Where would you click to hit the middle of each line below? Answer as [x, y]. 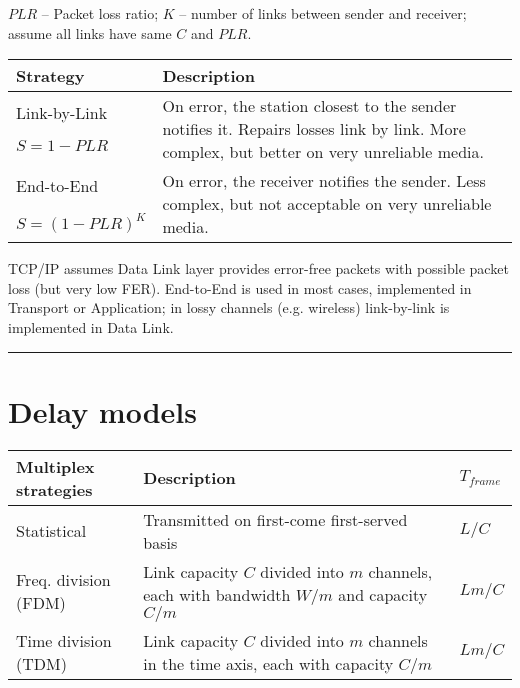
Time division [64, 640]
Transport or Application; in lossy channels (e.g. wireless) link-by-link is [229, 307]
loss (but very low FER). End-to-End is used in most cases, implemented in [240, 287]
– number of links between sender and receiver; [323, 13]
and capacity [383, 594]
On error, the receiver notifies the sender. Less [324, 181]
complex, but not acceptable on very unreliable [327, 204]
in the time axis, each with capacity [268, 663]
